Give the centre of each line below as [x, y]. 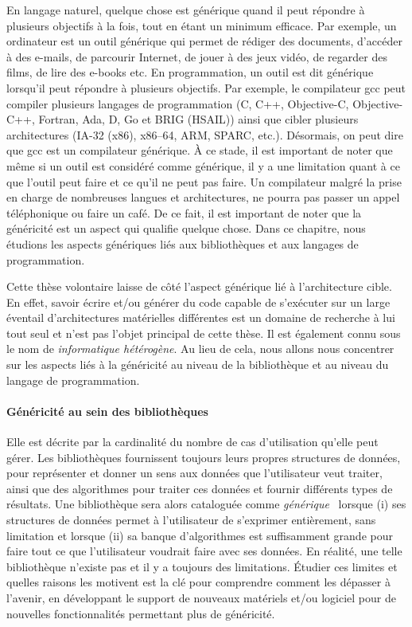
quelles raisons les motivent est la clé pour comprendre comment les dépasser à [198, 582]
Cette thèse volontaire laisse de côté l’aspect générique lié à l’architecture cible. [199, 286]
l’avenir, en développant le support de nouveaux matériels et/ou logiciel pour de [201, 597]
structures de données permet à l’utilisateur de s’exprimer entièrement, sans [191, 520]
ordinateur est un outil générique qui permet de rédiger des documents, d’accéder [204, 41]
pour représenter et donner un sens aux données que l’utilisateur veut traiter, [194, 473]
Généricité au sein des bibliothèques [107, 411]
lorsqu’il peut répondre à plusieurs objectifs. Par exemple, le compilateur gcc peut [206, 87]
